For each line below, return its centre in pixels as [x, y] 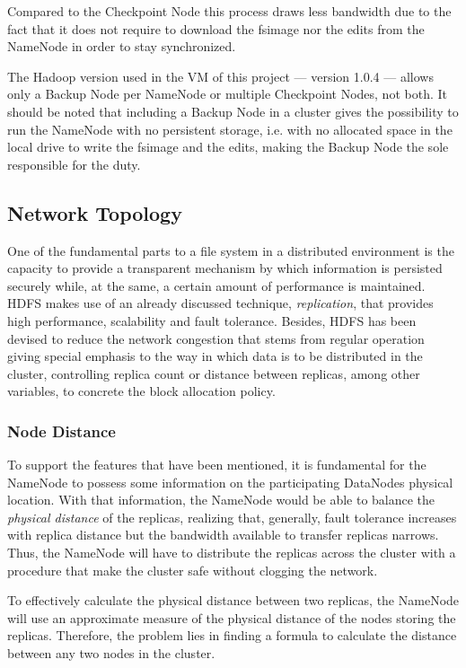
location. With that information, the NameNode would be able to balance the [221, 500]
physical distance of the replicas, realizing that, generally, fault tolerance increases [232, 517]
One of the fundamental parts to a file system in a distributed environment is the [231, 250]
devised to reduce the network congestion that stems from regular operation [216, 338]
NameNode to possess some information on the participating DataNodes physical [230, 482]
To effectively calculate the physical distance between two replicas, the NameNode [233, 600]
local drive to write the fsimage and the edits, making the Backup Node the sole [228, 147]
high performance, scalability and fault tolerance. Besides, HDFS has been [212, 320]
